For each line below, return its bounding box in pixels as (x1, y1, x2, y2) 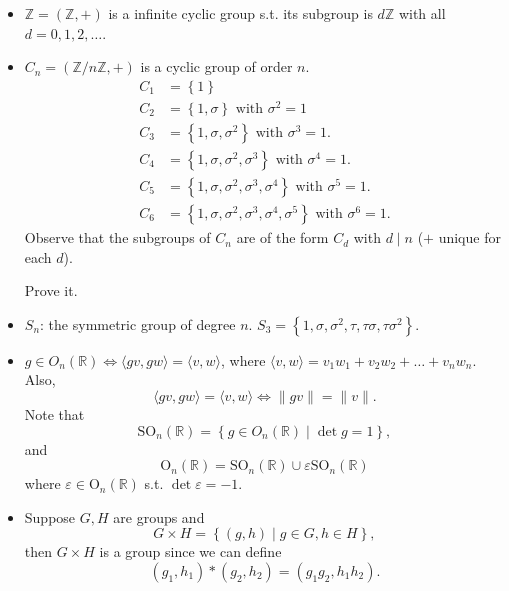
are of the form (236, 227, 329, 248)
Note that (24, 404, 85, 425)
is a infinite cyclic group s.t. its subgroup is (108, 3, 373, 23)
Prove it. (24, 280, 78, 301)
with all (398, 3, 446, 23)
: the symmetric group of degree (40, 313, 236, 334)
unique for (438, 227, 501, 248)
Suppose (24, 506, 76, 527)
